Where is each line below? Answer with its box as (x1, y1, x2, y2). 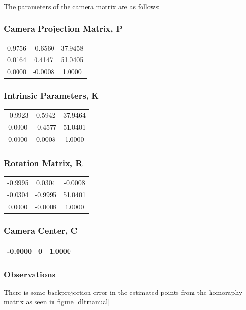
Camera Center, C (4, 224, 78, 236)
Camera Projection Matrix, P (4, 22, 123, 34)
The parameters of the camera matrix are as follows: (4, 1, 160, 11)
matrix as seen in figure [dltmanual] (4, 296, 110, 307)
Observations (4, 268, 56, 280)
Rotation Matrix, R (4, 157, 83, 169)
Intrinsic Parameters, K (4, 89, 99, 102)
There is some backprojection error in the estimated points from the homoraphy (4, 287, 243, 297)
